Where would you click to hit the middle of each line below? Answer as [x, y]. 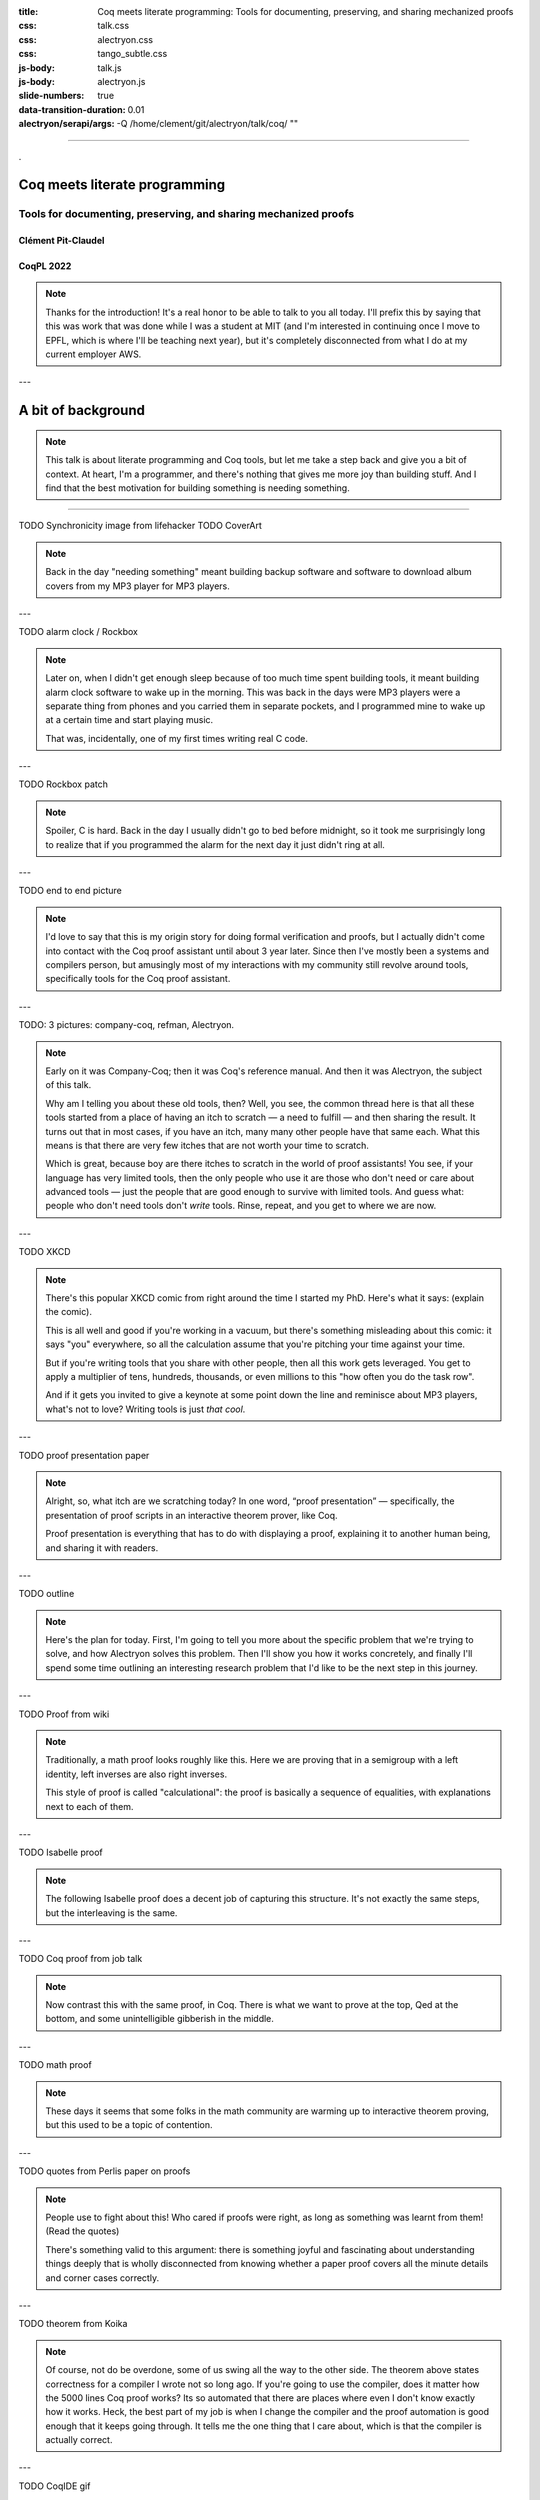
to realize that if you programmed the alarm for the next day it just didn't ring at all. [215, 844]
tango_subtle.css [132, 54]
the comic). [68, 1312]
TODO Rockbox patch [63, 784]
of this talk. [68, 1085]
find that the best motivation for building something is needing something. [197, 488]
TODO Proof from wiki [64, 1714]
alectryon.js [121, 81]
